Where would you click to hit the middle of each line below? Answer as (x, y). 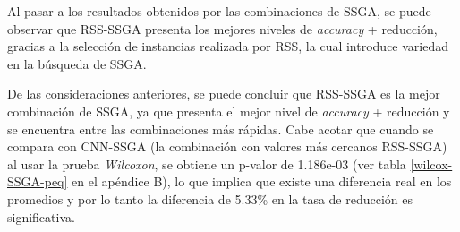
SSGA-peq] (38, 181)
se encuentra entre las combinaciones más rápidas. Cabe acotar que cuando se (221, 129)
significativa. (41, 216)
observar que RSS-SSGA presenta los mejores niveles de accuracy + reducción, (222, 28)
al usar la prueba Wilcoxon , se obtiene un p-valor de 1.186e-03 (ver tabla (207, 163)
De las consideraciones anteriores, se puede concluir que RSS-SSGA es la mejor (224, 94)
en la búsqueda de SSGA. (77, 63)
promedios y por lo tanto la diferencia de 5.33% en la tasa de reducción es (210, 198)
